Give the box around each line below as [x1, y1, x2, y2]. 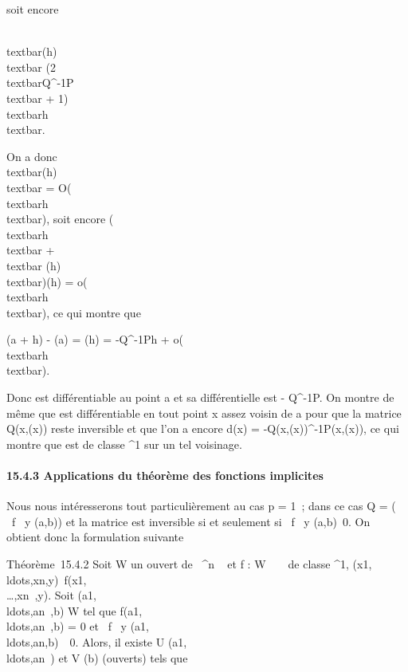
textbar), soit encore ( [6, 210, 114, 227]
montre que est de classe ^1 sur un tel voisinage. [6, 435, 242, 452]
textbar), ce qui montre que [6, 304, 141, 320]
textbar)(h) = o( [6, 273, 88, 289]
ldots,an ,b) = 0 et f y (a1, [6, 618, 149, 635]
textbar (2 [6, 58, 56, 75]
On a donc [6, 147, 57, 164]
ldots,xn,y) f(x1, [6, 571, 87, 588]
